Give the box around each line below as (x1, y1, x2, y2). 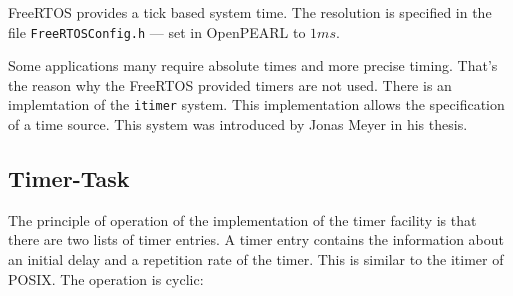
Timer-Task (8, 163, 130, 194)
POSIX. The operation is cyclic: (8, 268, 204, 289)
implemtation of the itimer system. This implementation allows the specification (8, 94, 505, 115)
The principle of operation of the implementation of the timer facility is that (8, 209, 477, 230)
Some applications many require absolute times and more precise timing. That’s (8, 55, 498, 76)
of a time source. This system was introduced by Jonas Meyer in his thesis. (8, 114, 468, 135)
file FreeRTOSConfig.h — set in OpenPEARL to (8, 21, 306, 42)
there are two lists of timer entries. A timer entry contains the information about (8, 229, 505, 250)
